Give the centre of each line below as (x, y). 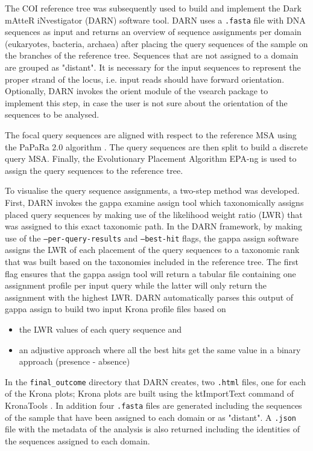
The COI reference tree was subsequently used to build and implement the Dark (153, 8)
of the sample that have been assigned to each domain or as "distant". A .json (150, 417)
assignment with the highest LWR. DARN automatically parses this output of (149, 297)
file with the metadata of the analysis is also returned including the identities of (152, 429)
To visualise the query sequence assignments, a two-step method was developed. (152, 190)
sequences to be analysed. (52, 114)
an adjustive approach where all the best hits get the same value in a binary (160, 349)
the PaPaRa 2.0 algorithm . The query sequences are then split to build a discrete (156, 146)
